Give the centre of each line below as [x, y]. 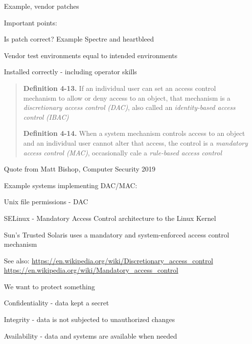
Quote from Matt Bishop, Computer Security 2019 [80, 169]
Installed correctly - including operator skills [70, 72]
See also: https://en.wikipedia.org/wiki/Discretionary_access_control [109, 260]
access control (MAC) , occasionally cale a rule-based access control [123, 152]
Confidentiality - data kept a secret [57, 303]
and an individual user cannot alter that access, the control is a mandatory [136, 142]
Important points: [31, 22]
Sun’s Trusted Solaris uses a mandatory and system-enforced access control [117, 234]
